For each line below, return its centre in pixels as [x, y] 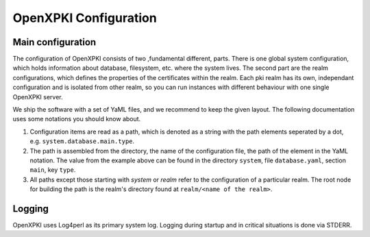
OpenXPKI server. [38, 97]
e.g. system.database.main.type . [82, 141]
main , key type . [53, 170]
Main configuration [54, 42]
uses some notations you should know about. [77, 119]
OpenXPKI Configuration [85, 18]
